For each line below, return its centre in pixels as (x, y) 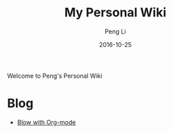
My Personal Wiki (115, 13)
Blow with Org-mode (46, 122)
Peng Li (115, 31)
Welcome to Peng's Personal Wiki (55, 76)
